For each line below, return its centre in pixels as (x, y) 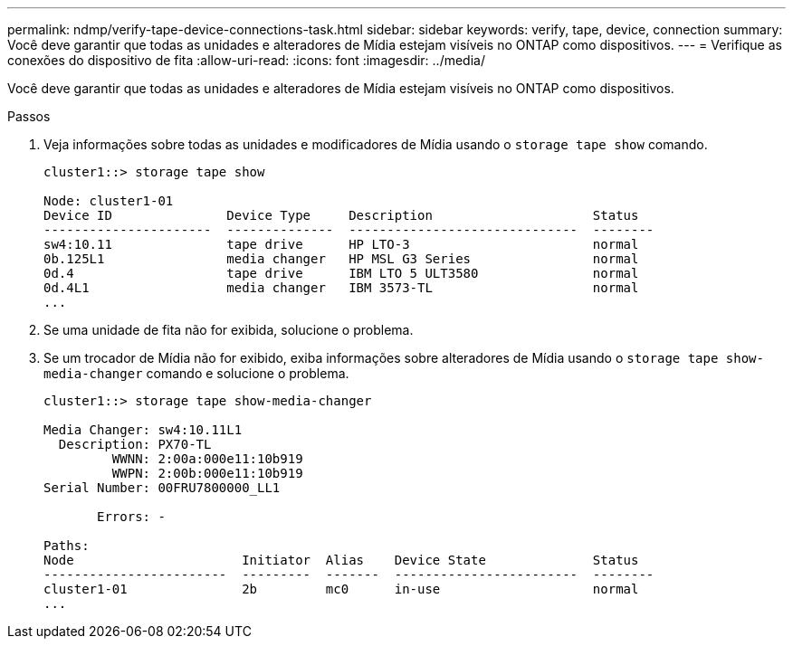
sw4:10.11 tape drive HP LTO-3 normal (341, 244)
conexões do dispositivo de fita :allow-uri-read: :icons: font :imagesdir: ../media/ (246, 60)
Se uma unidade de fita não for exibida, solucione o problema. (229, 330)
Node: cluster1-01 (109, 201)
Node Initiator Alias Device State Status (341, 560)
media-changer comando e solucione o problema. (196, 373)
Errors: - (131, 517)
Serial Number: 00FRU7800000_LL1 (162, 488)
